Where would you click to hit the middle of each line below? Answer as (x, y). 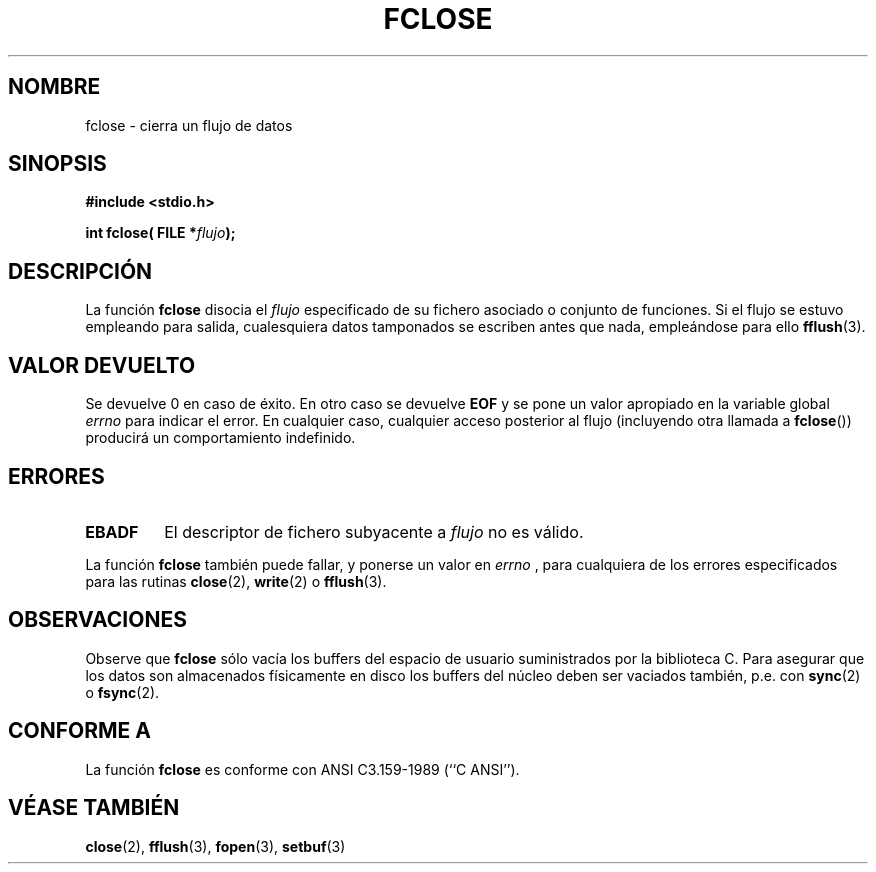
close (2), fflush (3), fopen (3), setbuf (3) (215, 846)
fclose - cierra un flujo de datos (189, 125)
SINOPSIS (57, 164)
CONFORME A (79, 731)
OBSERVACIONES (97, 620)
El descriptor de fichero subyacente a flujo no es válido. (374, 531)
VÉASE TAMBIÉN (94, 808)
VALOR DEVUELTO (102, 365)
